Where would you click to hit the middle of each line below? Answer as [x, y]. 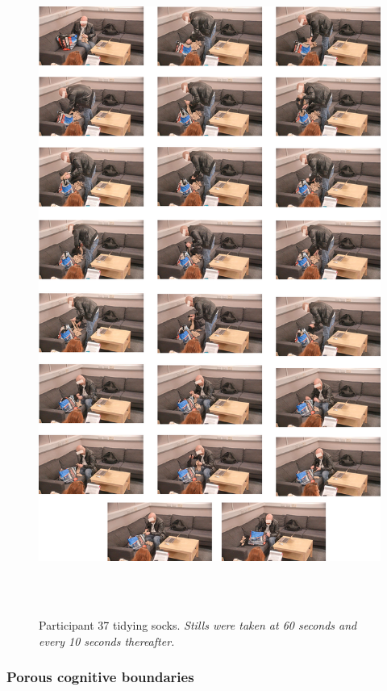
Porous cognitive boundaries [100, 677]
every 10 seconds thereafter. [107, 641]
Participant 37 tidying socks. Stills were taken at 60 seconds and [198, 625]
